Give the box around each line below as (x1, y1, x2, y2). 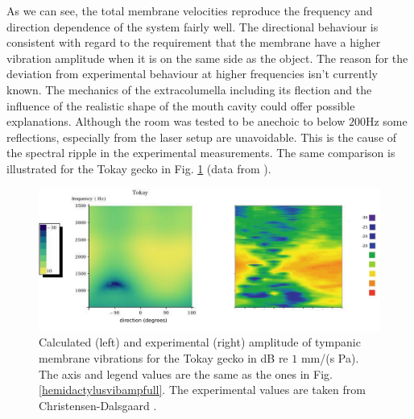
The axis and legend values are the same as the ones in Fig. (39, 365, 333, 382)
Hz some (365, 113, 408, 130)
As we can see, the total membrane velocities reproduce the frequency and (6, 2, 373, 19)
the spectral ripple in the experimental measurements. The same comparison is (6, 144, 395, 161)
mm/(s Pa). (300, 349, 359, 366)
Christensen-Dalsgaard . (39, 396, 157, 413)
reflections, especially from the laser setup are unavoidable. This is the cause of (6, 128, 397, 145)
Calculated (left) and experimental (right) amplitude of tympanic (39, 334, 361, 351)
